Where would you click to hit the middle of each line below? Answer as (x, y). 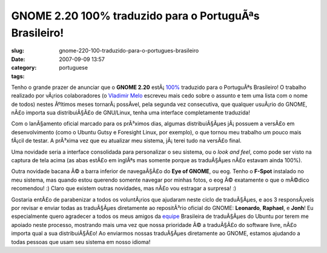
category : (24, 68)
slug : (18, 51)
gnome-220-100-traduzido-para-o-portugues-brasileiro (129, 51)
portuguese (73, 68)
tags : (18, 76)
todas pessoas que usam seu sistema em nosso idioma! (81, 241)
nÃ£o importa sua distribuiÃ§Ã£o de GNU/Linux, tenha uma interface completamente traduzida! (131, 113)
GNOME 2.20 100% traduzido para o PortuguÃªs (135, 16)
